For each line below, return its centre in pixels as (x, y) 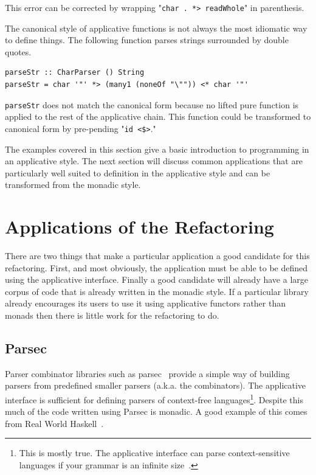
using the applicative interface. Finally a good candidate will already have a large (156, 279)
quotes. (18, 51)
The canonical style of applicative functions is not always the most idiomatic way (156, 28)
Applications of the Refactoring (139, 227)
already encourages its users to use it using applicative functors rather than (145, 303)
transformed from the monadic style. (73, 185)
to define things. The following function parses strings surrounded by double (147, 40)
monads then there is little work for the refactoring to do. (112, 315)
